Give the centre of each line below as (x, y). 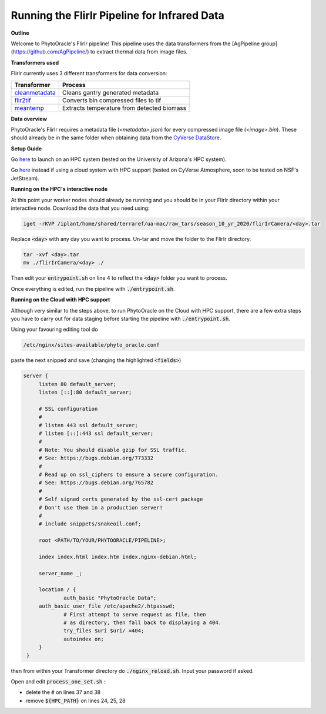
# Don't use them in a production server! (100, 507)
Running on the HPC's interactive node (59, 189)
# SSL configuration (68, 409)
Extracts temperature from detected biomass (124, 108)
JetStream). (25, 178)
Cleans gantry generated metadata (110, 92)
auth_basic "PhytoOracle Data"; (110, 598)
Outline (20, 33)
